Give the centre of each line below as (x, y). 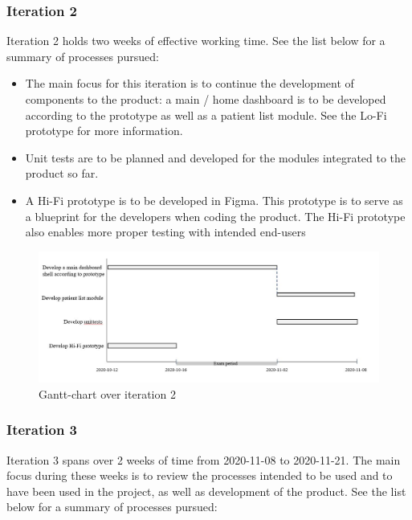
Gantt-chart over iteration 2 (107, 393)
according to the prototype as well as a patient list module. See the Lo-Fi (206, 115)
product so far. (62, 173)
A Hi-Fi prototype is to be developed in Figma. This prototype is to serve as (214, 200)
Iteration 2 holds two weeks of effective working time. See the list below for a (196, 41)
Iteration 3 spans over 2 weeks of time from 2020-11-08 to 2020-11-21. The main (204, 459)
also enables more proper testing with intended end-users (165, 232)
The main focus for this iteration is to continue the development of (190, 83)
